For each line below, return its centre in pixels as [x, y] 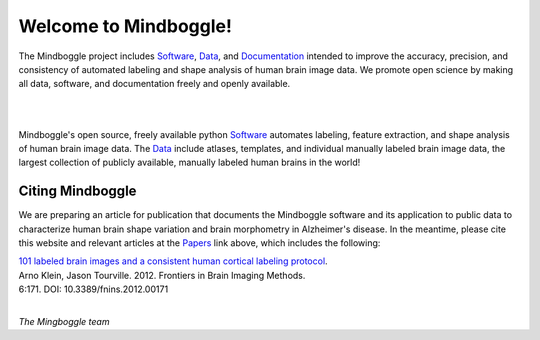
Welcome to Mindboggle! [125, 26]
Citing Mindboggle [77, 191]
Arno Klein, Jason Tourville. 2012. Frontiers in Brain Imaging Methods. [162, 275]
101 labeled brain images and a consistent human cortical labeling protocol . [173, 261]
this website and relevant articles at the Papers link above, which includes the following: [199, 242]
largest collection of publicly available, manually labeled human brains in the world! [189, 162]
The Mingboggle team [64, 321]
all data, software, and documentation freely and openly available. [154, 84]
